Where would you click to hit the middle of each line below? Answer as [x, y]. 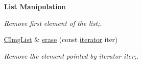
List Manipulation [35, 6]
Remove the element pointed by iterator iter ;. [71, 55]
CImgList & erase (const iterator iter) [61, 39]
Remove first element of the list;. [53, 23]
